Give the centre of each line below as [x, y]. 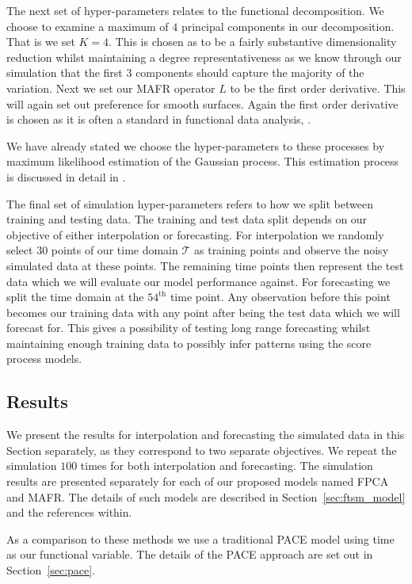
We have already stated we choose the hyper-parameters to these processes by [196, 145]
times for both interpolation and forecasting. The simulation [227, 466]
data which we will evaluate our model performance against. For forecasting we [198, 281]
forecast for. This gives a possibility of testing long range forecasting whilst [189, 328]
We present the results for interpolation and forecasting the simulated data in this [206, 435]
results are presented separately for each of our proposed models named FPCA [198, 481]
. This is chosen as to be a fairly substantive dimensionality [253, 42]
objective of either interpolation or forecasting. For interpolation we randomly [195, 234]
